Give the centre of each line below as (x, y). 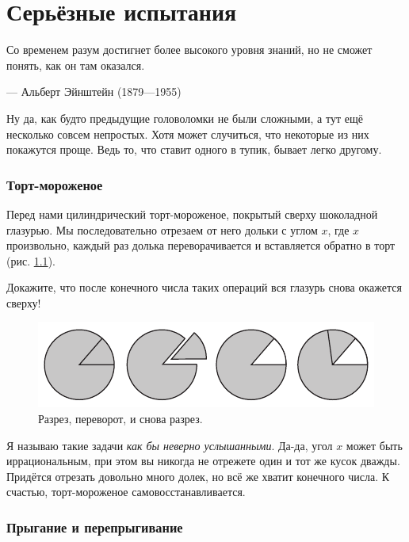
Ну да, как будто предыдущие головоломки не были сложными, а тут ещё (185, 118)
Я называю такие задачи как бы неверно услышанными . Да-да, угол (170, 445)
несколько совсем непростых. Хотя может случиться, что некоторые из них (188, 134)
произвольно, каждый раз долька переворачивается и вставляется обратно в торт (201, 245)
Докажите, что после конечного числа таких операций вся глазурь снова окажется (204, 287)
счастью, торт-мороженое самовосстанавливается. (126, 492)
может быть (374, 445)
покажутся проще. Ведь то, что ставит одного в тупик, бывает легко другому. (194, 149)
